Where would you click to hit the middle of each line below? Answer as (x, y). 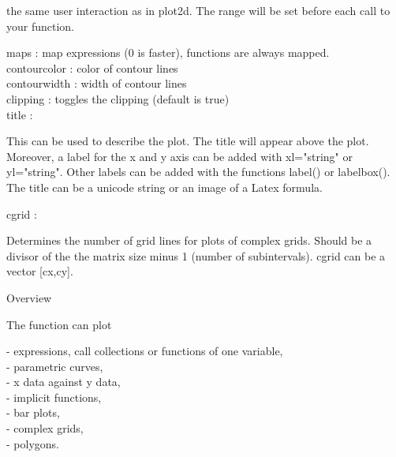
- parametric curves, (55, 366)
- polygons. (33, 443)
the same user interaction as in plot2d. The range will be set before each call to (198, 10)
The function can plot (59, 324)
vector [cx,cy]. (40, 271)
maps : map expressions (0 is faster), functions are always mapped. (168, 52)
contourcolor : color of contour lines (92, 67)
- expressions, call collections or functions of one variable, (145, 351)
